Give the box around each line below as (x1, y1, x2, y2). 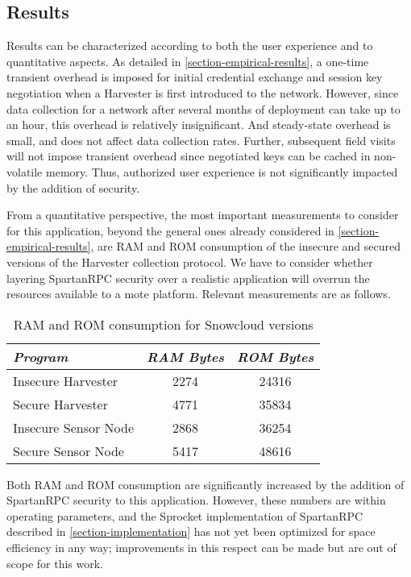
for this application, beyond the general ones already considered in (6, 222, 334, 239)
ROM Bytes (236, 347, 314, 366)
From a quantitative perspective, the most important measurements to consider (6, 206, 399, 223)
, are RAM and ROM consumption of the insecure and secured (90, 238, 401, 255)
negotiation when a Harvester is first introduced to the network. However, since (6, 84, 399, 101)
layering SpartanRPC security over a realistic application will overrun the (6, 269, 370, 286)
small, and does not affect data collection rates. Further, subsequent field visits (6, 131, 396, 148)
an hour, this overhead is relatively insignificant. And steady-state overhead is (6, 116, 391, 133)
